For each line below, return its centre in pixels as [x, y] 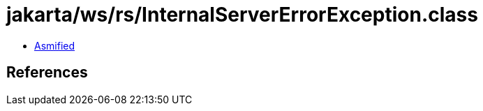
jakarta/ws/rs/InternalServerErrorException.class [242, 15]
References [47, 73]
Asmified [55, 45]
